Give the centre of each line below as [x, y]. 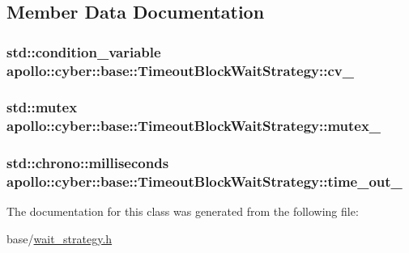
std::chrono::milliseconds [88, 163]
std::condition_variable [84, 51]
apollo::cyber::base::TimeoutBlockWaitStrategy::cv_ [180, 70]
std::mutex [42, 107]
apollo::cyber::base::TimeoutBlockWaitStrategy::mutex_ [194, 126]
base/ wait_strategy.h [60, 239]
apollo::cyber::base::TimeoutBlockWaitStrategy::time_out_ [204, 181]
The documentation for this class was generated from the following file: [183, 211]
